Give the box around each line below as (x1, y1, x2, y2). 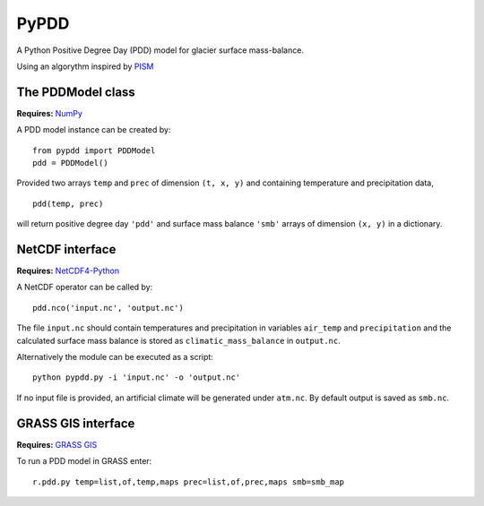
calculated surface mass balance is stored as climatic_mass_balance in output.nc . (16, 335, 341, 346)
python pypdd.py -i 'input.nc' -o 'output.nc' (32, 373, 241, 382)
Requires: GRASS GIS (16, 439, 98, 450)
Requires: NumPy (16, 107, 82, 118)
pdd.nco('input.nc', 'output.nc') (32, 303, 184, 313)
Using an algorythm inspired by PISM (16, 61, 154, 72)
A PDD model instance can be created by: (16, 124, 171, 135)
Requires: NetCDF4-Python (16, 265, 120, 277)
